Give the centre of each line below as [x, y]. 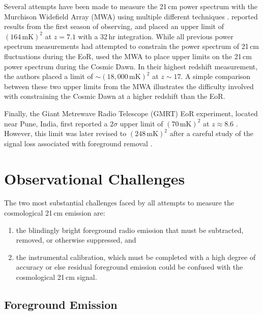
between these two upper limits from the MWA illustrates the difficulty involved [129, 86]
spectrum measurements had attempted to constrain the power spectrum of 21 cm [132, 46]
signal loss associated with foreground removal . [78, 143]
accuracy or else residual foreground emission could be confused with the [129, 267]
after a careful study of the [211, 133]
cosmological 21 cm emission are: [55, 213]
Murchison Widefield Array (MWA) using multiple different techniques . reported [131, 16]
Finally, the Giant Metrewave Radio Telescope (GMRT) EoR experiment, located [131, 113]
